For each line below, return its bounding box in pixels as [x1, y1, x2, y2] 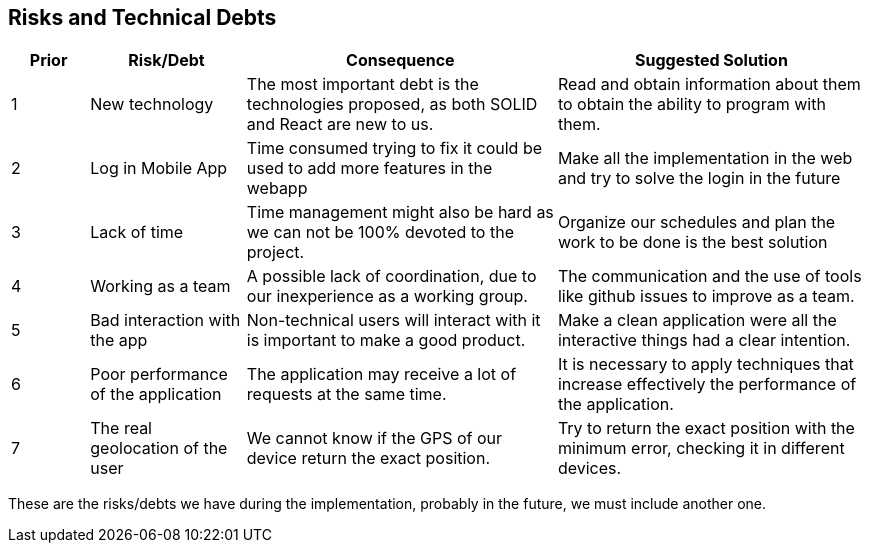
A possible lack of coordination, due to [246, 266, 537, 287]
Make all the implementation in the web [557, 148, 853, 169]
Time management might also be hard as [246, 202, 554, 223]
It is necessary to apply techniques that [557, 354, 854, 375]
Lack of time [90, 222, 184, 243]
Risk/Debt [128, 50, 205, 71]
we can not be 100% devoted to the [246, 222, 514, 243]
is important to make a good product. [246, 330, 526, 351]
